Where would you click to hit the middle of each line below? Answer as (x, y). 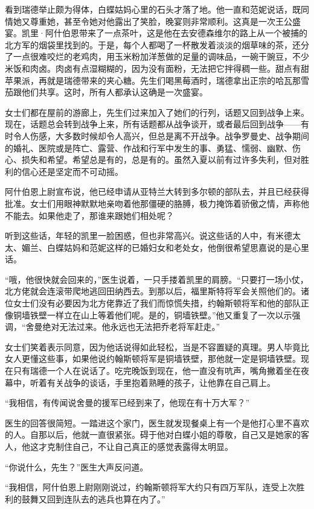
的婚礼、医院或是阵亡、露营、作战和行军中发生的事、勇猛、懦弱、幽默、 (149, 147)
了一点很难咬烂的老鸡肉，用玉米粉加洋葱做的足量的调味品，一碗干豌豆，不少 (157, 56)
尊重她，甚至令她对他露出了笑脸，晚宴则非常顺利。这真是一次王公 (161, 21)
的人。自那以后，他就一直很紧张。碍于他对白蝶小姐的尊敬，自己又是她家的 (153, 435)
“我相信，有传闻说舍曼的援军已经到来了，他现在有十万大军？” (127, 403)
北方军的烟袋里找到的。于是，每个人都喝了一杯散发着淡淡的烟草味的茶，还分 (157, 44)
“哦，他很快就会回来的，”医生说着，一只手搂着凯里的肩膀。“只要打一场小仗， (157, 279)
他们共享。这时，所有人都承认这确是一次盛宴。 (114, 92)
